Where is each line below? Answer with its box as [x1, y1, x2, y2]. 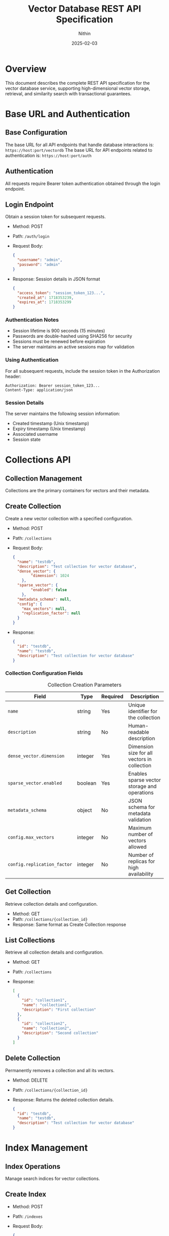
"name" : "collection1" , [22, 1002, 71, 1008]
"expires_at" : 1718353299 [17, 300, 71, 305]
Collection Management [5, 474, 82, 483]
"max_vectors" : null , [22, 606, 67, 611]
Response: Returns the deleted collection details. [12, 1096, 114, 1102]
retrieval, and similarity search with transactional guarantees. [5, 90, 132, 96]
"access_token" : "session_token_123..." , [17, 290, 106, 296]
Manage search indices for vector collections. [5, 1175, 100, 1182]
